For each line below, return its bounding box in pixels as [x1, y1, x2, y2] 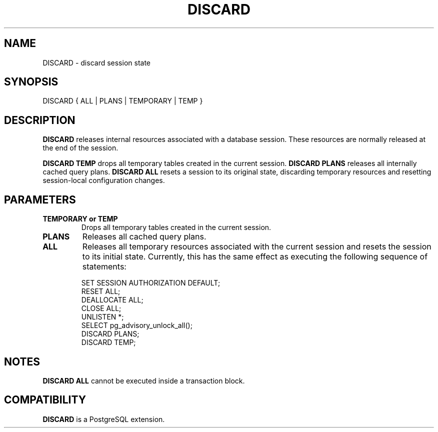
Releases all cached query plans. [82, 231, 206, 242]
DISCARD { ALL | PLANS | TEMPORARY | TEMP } [42, 96, 203, 105]
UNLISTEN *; [81, 312, 124, 321]
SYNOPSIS [4, 75, 58, 88]
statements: [82, 261, 126, 272]
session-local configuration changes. [42, 176, 165, 185]
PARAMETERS [4, 193, 76, 206]
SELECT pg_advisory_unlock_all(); [81, 321, 192, 330]
